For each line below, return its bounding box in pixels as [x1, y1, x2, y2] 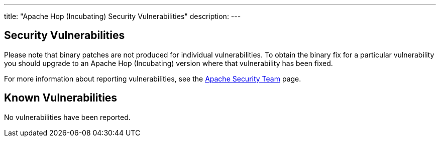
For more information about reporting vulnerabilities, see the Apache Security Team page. [4, 74, 301, 83]
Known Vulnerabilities [4, 91, 118, 104]
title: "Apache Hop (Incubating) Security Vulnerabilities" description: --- [4, 12, 241, 20]
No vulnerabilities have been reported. [4, 112, 131, 121]
